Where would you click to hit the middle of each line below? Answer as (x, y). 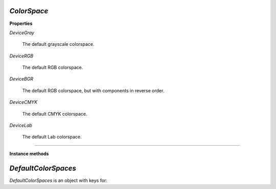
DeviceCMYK (24, 102)
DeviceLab (21, 125)
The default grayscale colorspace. (58, 44)
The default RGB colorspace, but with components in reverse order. (93, 90)
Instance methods (29, 153)
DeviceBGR (21, 79)
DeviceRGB (21, 56)
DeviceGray (22, 33)
